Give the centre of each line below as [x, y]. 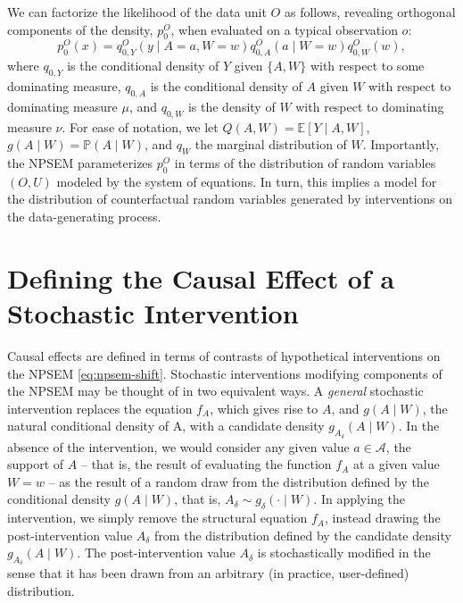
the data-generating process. [84, 217]
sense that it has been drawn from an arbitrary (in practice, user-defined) [208, 573]
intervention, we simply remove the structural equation [157, 518]
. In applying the [360, 499]
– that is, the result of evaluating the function [206, 464]
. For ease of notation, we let [140, 126]
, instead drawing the [382, 518]
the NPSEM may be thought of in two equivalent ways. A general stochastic [215, 391]
